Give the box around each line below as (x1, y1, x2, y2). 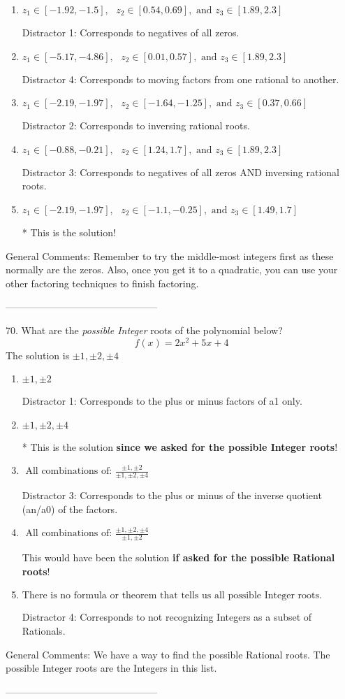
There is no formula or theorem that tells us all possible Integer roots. (22, 591, 322, 601)
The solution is (6, 347, 70, 362)
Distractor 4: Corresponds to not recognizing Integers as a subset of (22, 610, 312, 624)
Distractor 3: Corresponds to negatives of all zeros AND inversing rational (22, 164, 339, 179)
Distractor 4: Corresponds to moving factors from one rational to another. (22, 71, 339, 86)
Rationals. (22, 624, 66, 638)
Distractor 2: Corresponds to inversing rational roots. (22, 118, 250, 133)
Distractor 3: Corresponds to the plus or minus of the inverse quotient (22, 488, 322, 503)
